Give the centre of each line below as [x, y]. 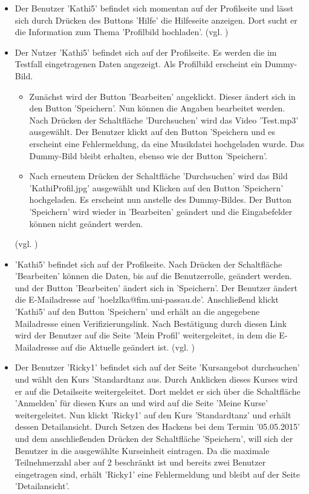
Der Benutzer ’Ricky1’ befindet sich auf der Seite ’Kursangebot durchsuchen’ [157, 367]
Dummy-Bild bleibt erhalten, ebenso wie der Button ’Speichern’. [148, 155]
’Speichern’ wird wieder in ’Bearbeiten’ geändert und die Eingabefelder [161, 211]
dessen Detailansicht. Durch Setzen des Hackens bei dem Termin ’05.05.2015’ [157, 426]
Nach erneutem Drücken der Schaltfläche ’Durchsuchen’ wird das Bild [158, 176]
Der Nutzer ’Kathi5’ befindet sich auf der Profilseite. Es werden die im [146, 52]
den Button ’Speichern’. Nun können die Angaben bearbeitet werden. [157, 108]
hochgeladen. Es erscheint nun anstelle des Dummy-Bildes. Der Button [161, 199]
